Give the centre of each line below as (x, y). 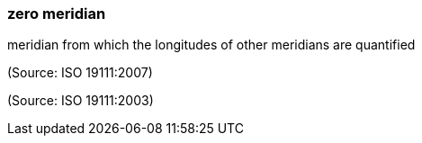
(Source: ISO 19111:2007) (80, 73)
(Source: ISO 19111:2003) (81, 101)
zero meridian (57, 13)
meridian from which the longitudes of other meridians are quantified (211, 45)
